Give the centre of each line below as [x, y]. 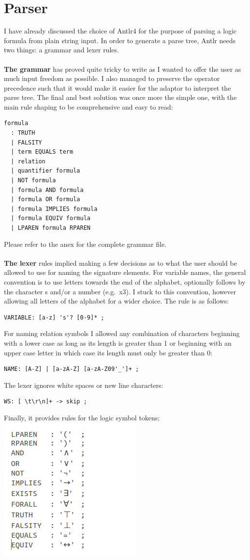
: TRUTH [23, 133]
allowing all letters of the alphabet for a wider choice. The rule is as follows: [117, 301]
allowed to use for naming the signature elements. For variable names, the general [125, 272]
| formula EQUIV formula [51, 218]
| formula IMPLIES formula [54, 209]
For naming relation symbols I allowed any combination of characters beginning [122, 333]
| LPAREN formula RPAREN [51, 228]
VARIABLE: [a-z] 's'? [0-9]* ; [54, 317]
